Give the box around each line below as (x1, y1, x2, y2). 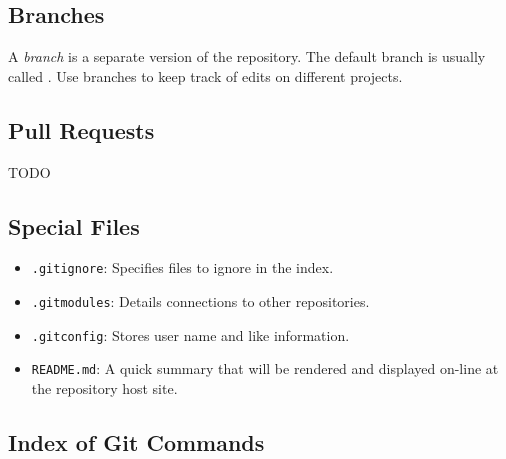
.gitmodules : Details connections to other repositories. (31, 291, 370, 312)
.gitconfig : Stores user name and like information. (31, 324, 350, 345)
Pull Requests (8, 114, 155, 145)
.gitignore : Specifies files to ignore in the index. (31, 257, 334, 278)
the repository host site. (31, 378, 178, 399)
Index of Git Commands (8, 427, 265, 457)
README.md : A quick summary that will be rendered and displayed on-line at (31, 358, 499, 379)
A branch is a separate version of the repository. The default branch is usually (8, 46, 486, 67)
